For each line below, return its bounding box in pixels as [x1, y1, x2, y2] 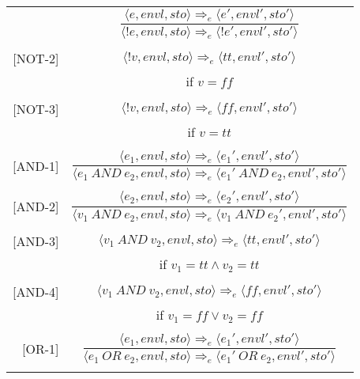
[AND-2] [13, 197, 59, 216]
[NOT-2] [13, 49, 59, 68]
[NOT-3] [13, 100, 59, 119]
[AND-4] [13, 282, 59, 301]
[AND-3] [13, 231, 59, 250]
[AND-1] [13, 157, 59, 176]
